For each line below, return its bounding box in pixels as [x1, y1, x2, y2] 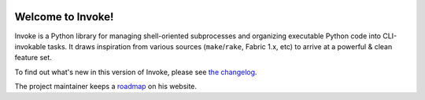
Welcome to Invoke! [14, 10, 114, 23]
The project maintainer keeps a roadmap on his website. [14, 82, 197, 91]
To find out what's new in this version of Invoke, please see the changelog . [14, 67, 257, 77]
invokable [14, 41, 46, 51]
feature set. [14, 53, 53, 62]
